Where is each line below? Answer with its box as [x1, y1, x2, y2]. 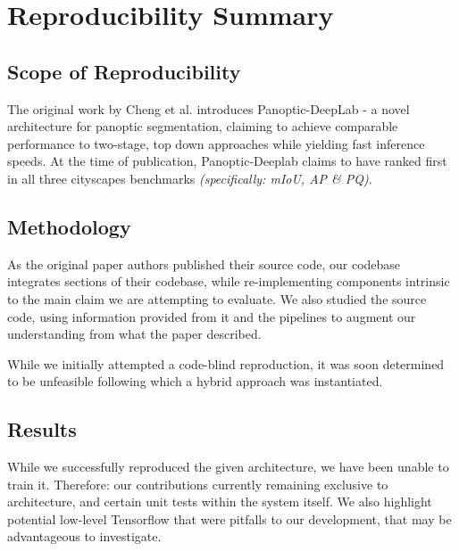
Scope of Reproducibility [7, 57, 241, 85]
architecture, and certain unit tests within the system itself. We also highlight [7, 492, 432, 511]
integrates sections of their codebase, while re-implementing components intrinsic [7, 272, 450, 291]
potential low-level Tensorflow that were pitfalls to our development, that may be [7, 509, 452, 528]
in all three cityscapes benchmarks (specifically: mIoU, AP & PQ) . [7, 169, 372, 187]
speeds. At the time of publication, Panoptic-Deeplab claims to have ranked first [7, 152, 447, 170]
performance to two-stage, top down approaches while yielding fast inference [7, 134, 425, 152]
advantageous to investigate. [7, 527, 162, 546]
